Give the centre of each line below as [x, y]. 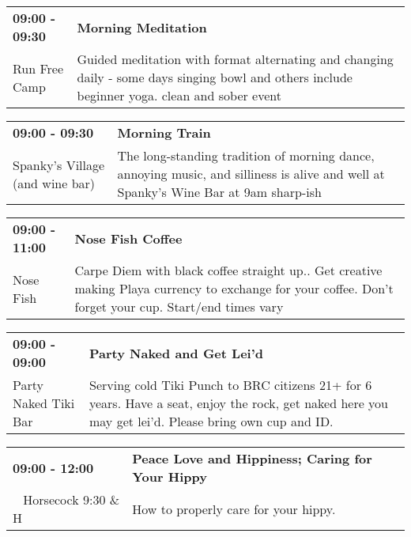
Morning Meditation [142, 27]
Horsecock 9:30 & [72, 499]
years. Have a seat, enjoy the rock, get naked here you [239, 403]
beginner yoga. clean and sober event [179, 95]
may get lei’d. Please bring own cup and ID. [211, 421]
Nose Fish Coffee [128, 238]
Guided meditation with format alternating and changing [235, 59]
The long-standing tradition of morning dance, [246, 155]
